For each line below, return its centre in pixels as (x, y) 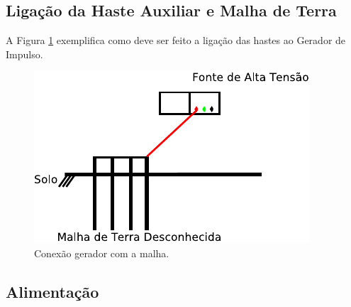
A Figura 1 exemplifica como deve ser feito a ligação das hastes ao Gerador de (176, 40)
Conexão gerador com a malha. (102, 253)
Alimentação (52, 291)
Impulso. (24, 54)
